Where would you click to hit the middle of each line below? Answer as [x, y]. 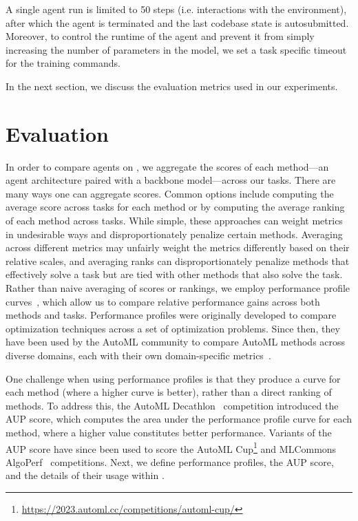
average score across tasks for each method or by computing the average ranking [175, 207]
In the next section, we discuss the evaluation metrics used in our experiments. [172, 86]
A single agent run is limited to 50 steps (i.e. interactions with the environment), [176, 9]
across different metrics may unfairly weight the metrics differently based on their [178, 247]
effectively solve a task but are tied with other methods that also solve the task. [174, 274]
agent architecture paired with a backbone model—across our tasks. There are [171, 180]
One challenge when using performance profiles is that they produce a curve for [173, 378]
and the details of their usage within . [85, 475]
